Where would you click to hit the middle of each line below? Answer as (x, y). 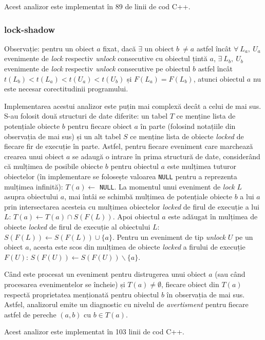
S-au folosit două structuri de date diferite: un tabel (86, 116)
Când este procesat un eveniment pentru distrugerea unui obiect (105, 274)
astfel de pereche (30, 314)
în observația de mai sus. (206, 294)
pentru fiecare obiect (100, 126)
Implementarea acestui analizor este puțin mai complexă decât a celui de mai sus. (133, 106)
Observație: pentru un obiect (49, 48)
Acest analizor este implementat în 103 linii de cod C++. (94, 332)
